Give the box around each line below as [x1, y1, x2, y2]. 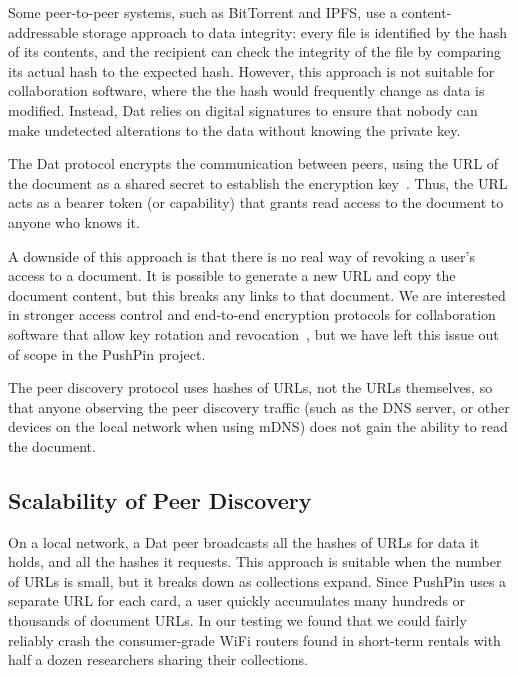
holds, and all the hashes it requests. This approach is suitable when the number [8, 551, 502, 572]
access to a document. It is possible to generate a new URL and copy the [8, 265, 456, 286]
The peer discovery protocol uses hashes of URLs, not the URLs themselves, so [8, 377, 493, 398]
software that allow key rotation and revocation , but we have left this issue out [8, 323, 499, 344]
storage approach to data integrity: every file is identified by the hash [82, 21, 508, 42]
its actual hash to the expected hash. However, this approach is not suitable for [8, 60, 495, 81]
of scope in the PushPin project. [8, 343, 206, 364]
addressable [8, 21, 79, 42]
